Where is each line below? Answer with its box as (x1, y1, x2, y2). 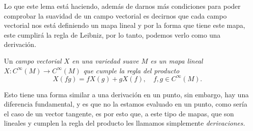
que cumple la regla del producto (83, 65, 179, 75)
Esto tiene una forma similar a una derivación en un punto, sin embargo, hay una (4, 89, 249, 99)
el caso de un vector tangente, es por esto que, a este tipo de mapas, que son (4, 108, 234, 118)
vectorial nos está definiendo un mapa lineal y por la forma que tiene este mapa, (4, 20, 245, 30)
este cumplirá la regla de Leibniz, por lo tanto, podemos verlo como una (4, 29, 221, 40)
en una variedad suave (72, 55, 139, 65)
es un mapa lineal (150, 55, 203, 65)
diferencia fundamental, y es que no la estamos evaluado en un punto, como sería (4, 99, 248, 109)
